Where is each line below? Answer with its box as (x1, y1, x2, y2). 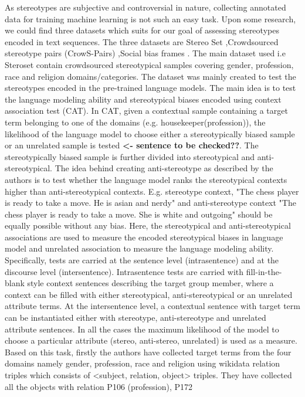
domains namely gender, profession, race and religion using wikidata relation (5, 357, 280, 369)
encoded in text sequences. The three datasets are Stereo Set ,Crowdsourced (5, 35, 279, 47)
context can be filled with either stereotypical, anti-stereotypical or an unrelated (5, 288, 293, 300)
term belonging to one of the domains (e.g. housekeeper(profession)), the (5, 116, 266, 128)
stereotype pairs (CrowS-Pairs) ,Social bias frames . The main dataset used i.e (5, 47, 286, 59)
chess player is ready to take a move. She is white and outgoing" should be (5, 208, 273, 220)
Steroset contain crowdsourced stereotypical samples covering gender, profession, (5, 58, 294, 70)
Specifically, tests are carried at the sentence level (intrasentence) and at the (5, 254, 279, 266)
